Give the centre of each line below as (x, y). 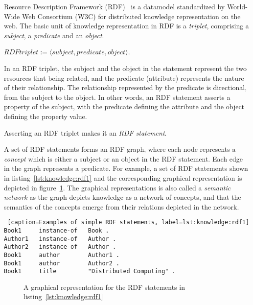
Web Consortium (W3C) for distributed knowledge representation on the (131, 16)
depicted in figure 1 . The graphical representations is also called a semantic (117, 187)
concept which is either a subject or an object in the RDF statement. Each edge (123, 158)
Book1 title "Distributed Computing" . (90, 271)
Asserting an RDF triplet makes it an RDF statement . (85, 132)
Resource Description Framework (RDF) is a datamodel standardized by (115, 6)
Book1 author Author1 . (62, 255)
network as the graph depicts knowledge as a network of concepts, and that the (123, 197)
